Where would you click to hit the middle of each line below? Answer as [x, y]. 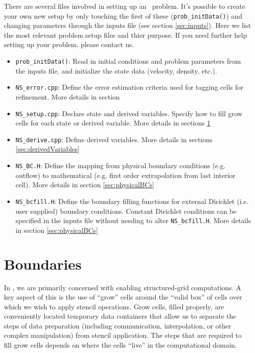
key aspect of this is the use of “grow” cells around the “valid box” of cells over [123, 297]
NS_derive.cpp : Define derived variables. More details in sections [114, 139]
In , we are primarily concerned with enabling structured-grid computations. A [123, 287]
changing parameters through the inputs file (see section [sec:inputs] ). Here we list [127, 25]
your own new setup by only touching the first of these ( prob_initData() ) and [123, 15]
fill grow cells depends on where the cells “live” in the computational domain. [120, 345]
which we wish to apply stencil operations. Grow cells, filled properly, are [114, 306]
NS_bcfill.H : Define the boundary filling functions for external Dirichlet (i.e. [132, 201]
